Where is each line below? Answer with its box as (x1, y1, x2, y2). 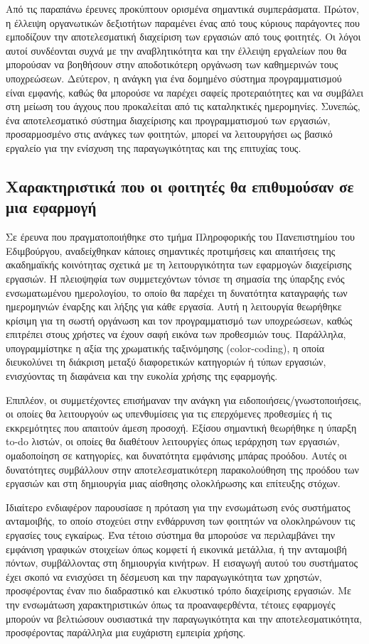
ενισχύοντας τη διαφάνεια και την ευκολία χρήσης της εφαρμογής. (6, 369, 278, 383)
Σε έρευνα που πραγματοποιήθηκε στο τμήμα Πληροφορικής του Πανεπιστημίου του (6, 229, 355, 244)
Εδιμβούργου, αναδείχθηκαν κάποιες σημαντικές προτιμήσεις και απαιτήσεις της (6, 243, 336, 258)
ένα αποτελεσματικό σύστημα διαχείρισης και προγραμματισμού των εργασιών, (6, 112, 331, 127)
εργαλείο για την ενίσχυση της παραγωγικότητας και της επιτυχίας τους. (6, 140, 301, 155)
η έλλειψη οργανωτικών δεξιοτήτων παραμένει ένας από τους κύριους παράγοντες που (6, 15, 360, 30)
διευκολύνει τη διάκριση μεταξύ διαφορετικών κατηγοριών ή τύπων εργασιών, (6, 354, 326, 369)
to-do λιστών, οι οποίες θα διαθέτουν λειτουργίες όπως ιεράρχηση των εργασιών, (6, 434, 340, 449)
